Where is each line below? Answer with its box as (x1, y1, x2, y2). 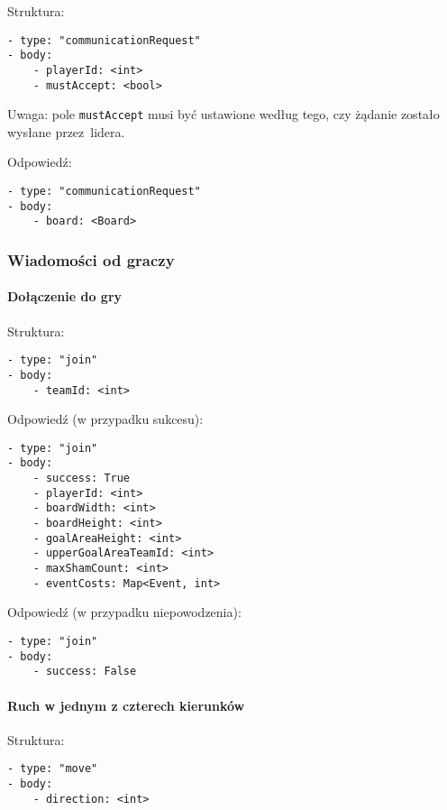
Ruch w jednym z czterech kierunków (7, 695, 245, 714)
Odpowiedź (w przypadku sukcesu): (7, 410, 204, 428)
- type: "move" (7, 762, 98, 776)
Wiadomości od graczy (7, 248, 175, 271)
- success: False (32, 665, 137, 678)
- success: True (32, 472, 131, 485)
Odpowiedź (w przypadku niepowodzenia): (7, 603, 242, 621)
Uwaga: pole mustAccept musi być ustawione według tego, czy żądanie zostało (7, 105, 440, 124)
